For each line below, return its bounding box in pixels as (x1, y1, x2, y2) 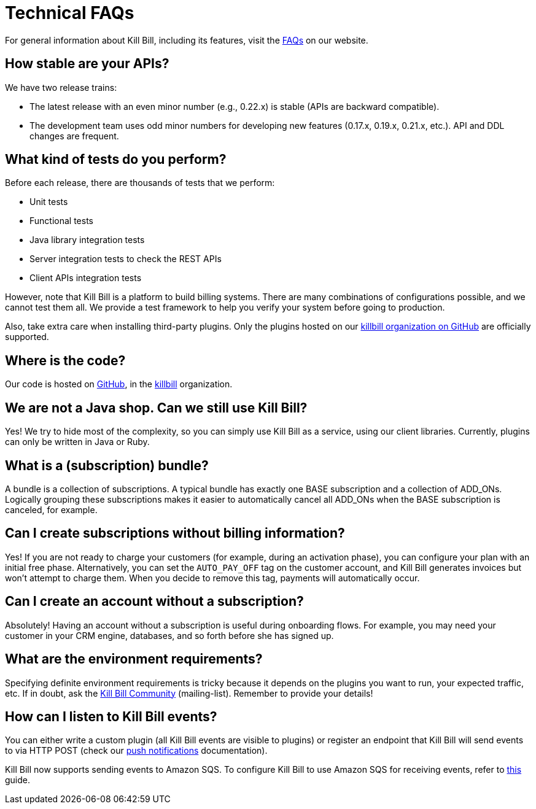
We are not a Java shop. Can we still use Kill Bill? (5, 400, 308, 416)
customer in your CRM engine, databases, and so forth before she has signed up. (5, 630, 334, 641)
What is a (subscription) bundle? (5, 457, 209, 473)
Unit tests (29, 196, 68, 207)
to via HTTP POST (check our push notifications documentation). (5, 745, 268, 756)
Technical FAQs (5, 2, 134, 23)
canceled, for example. (5, 504, 98, 515)
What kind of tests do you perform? (5, 152, 227, 168)
